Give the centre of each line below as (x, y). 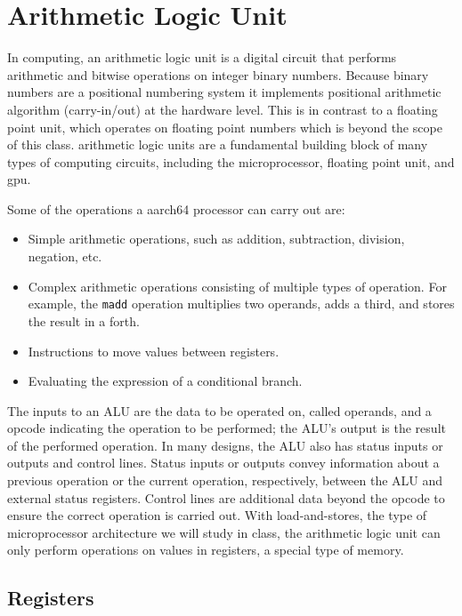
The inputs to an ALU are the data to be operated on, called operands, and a (219, 410)
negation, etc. (65, 256)
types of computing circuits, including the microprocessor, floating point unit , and (231, 161)
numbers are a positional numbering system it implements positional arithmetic (224, 92)
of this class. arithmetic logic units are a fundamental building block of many (218, 144)
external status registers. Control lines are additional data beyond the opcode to (226, 497)
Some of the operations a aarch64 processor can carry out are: (176, 208)
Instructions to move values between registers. (154, 351)
